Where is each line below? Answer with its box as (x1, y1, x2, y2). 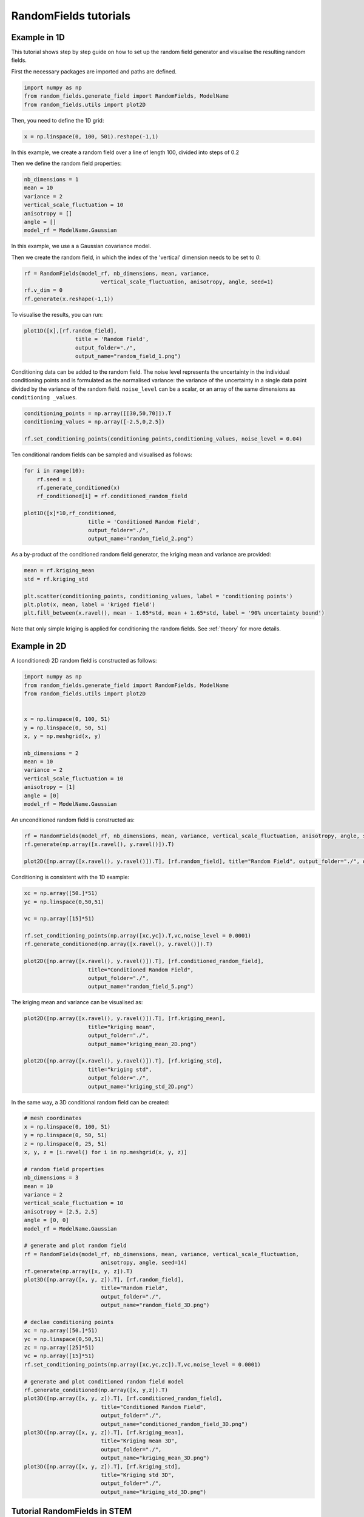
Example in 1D (11, 32, 65, 42)
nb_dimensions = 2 (24, 749, 79, 757)
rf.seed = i (36, 476, 73, 482)
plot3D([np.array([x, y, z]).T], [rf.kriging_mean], (24, 1429, 184, 1436)
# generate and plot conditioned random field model (24, 1378, 184, 1385)
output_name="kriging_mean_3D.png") (100, 1454, 210, 1462)
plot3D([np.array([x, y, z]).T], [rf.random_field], (24, 1276, 184, 1283)
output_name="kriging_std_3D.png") (100, 1488, 207, 1495)
